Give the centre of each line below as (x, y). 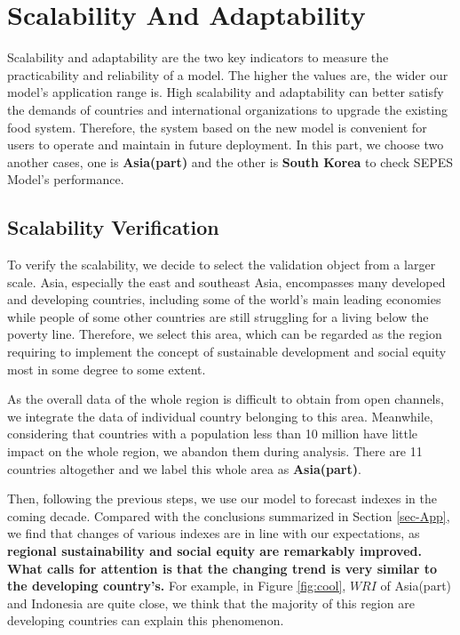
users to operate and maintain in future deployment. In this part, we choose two (226, 145)
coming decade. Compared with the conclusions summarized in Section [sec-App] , (229, 515)
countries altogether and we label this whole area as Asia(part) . (184, 468)
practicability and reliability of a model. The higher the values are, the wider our (228, 74)
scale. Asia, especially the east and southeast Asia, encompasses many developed (226, 281)
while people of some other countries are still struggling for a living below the (218, 316)
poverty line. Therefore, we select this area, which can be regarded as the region (225, 334)
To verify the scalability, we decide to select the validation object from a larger (222, 265)
